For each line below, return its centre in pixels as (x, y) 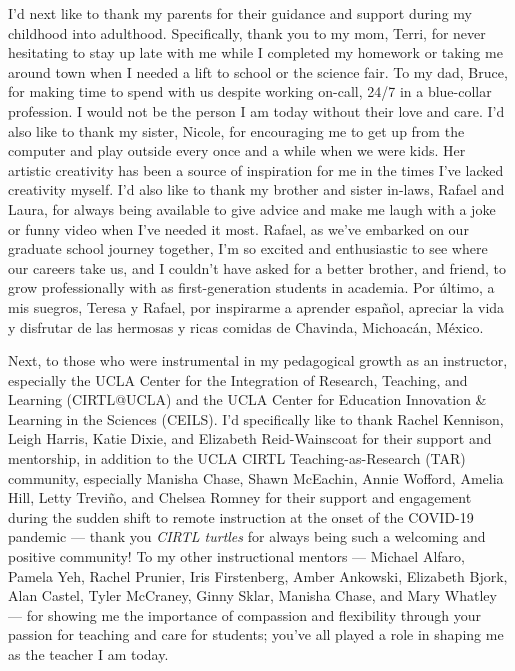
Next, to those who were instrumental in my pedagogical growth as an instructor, (258, 360)
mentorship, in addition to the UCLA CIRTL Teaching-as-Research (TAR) (237, 458)
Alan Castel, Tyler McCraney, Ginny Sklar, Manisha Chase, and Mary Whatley (252, 595)
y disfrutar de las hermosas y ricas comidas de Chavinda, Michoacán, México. (246, 326)
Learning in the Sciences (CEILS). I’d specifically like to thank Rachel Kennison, (256, 418)
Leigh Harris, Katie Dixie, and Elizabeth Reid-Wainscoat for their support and (250, 438)
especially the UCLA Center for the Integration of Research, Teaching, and (238, 379)
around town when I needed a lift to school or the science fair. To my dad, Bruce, (258, 71)
